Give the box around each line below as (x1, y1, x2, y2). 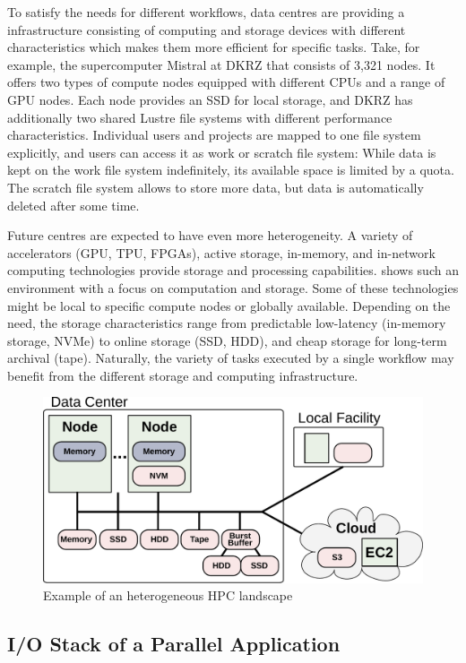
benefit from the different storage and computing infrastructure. (7, 366, 358, 384)
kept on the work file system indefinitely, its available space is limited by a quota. (7, 160, 454, 179)
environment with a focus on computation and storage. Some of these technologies (7, 278, 459, 297)
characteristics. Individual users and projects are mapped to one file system (7, 125, 421, 144)
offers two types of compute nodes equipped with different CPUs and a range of (7, 73, 445, 91)
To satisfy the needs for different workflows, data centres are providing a (7, 3, 405, 21)
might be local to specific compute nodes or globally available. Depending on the (7, 296, 451, 314)
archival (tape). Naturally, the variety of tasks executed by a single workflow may (7, 349, 454, 367)
